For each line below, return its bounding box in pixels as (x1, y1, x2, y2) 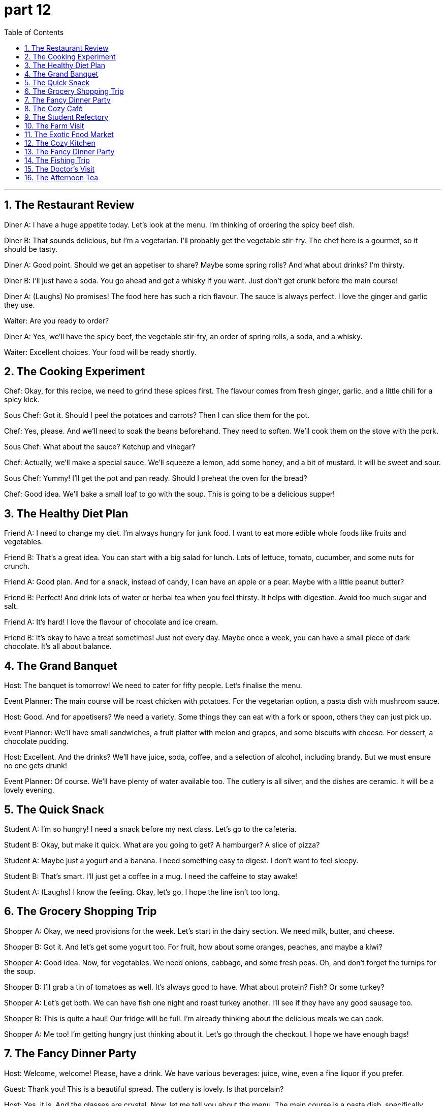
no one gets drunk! (4, 761, 67, 770)
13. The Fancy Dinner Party (24, 147, 115, 156)
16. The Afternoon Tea (24, 173, 99, 182)
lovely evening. (4, 786, 54, 795)
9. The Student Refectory (24, 112, 109, 121)
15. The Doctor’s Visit (24, 164, 95, 173)
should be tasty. (4, 244, 57, 253)
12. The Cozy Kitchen (24, 138, 96, 147)
